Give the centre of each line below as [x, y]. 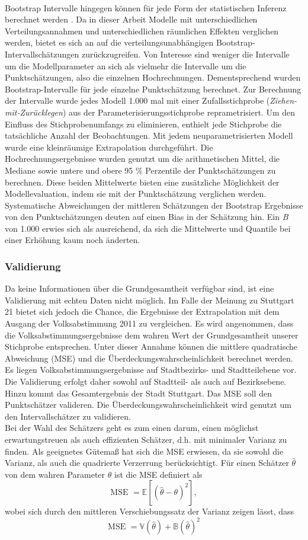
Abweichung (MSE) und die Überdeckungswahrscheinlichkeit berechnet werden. [149, 358]
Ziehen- [283, 100]
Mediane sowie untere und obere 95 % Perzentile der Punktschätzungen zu [140, 170]
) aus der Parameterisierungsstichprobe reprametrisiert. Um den [179, 112]
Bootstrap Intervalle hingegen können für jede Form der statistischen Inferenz [146, 7]
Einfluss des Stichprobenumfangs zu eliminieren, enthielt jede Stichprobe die [143, 124]
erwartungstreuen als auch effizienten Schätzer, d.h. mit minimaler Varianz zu [146, 439]
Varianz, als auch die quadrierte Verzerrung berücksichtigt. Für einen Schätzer [147, 463]
